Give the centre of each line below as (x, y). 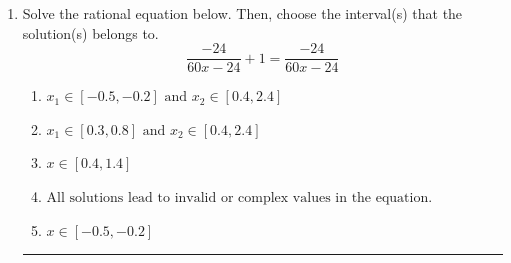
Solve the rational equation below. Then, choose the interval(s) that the (242, 13)
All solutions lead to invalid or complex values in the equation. (239, 198)
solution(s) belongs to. (90, 32)
